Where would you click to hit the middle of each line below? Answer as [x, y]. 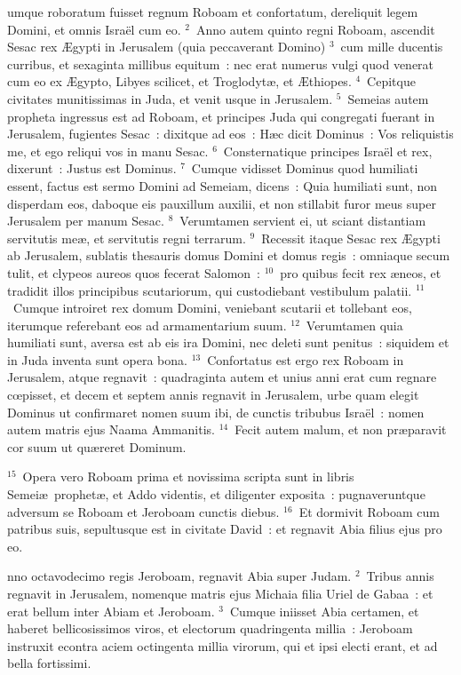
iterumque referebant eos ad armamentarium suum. [147, 325]
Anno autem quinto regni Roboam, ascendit [315, 29]
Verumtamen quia [354, 325]
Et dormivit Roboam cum [369, 511]
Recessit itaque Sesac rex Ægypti [351, 238]
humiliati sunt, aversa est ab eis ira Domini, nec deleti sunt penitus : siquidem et [228, 342]
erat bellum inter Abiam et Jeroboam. [111, 611]
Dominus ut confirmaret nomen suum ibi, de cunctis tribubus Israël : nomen [216, 412]
